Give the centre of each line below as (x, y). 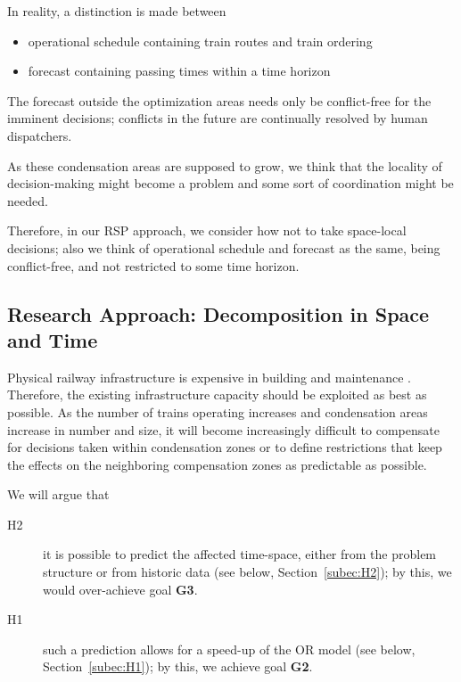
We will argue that (58, 494)
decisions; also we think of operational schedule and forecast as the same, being (224, 247)
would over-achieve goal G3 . (120, 589)
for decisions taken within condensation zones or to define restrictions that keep (225, 447)
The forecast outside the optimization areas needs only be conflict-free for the (219, 100)
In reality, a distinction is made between (117, 11)
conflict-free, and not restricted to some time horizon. (153, 265)
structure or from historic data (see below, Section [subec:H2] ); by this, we (247, 572)
